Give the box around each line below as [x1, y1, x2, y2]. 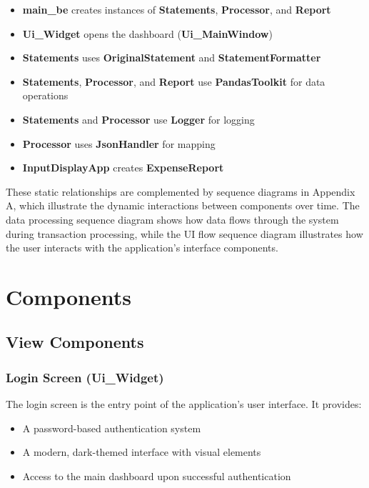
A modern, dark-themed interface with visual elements [22, 444, 261, 459]
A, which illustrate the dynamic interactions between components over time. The [6, 198, 360, 213]
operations [22, 88, 69, 103]
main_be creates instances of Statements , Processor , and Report [22, 2, 331, 16]
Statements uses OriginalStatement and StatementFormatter [22, 50, 321, 65]
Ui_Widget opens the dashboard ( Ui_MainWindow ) [22, 26, 273, 41]
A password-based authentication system [22, 420, 201, 435]
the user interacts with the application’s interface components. [6, 240, 278, 255]
